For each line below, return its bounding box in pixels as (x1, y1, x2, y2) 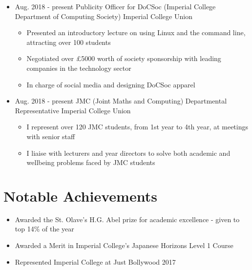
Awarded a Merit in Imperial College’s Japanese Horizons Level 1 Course (15, 240, 233, 250)
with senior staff (26, 131, 75, 141)
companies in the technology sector (26, 62, 131, 73)
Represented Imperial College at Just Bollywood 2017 (15, 256, 176, 267)
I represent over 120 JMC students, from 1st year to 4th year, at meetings (26, 122, 249, 132)
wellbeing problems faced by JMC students (26, 157, 155, 167)
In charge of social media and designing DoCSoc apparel (26, 79, 195, 89)
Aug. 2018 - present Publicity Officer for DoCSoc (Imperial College (15, 1, 216, 11)
